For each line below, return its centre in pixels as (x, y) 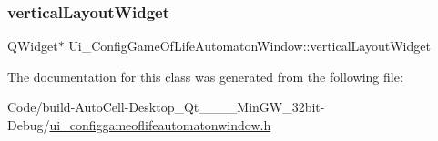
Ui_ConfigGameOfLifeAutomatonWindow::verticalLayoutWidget (250, 46)
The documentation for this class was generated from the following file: (205, 76)
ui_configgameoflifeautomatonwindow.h (160, 125)
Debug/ (29, 125)
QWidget (33, 46)
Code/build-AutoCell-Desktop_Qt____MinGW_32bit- (166, 107)
